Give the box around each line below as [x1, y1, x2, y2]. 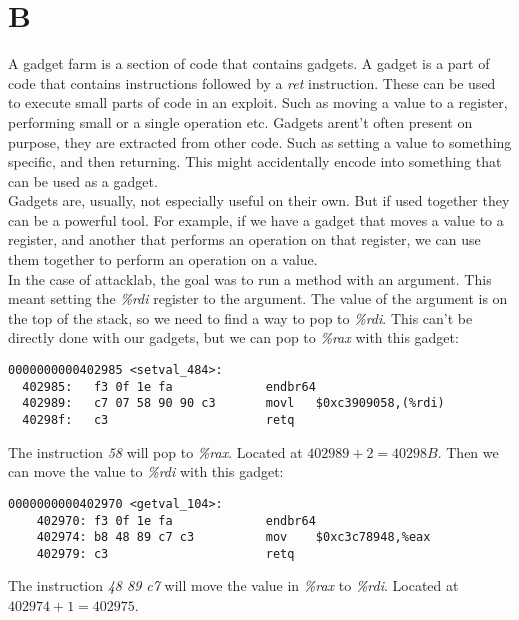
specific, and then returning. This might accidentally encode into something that [8, 151, 502, 172]
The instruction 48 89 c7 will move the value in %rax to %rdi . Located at [8, 575, 459, 596]
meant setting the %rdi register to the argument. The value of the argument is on [8, 288, 508, 309]
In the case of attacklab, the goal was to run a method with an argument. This [8, 268, 492, 289]
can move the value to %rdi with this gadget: [8, 461, 284, 482]
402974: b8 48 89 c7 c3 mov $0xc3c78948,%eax [36, 530, 431, 545]
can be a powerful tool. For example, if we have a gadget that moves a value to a [8, 209, 504, 230]
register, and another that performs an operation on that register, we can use [8, 229, 481, 250]
